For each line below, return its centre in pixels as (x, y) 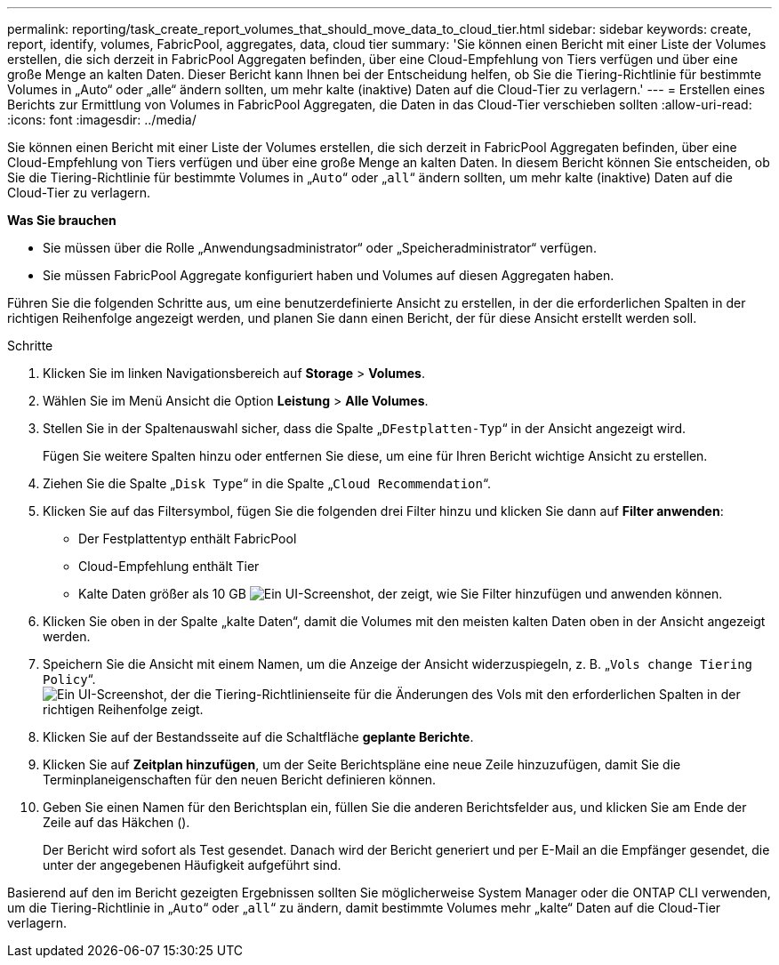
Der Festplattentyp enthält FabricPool (188, 539)
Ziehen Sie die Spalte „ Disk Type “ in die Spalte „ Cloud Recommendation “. (267, 483)
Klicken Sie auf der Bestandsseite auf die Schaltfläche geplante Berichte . (258, 737)
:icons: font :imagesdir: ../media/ (102, 120)
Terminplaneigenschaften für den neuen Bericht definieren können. (240, 780)
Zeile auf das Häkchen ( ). (116, 822)
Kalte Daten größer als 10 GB (162, 594)
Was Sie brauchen (62, 220)
